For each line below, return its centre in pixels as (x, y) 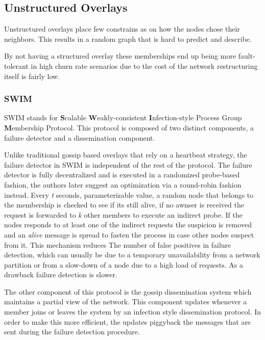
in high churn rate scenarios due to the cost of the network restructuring (144, 66)
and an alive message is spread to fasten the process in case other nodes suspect (129, 234)
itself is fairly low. (32, 76)
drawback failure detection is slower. (61, 274)
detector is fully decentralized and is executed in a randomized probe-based (122, 175)
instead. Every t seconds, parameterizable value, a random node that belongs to (129, 194)
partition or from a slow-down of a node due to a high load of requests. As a (124, 264)
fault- (247, 56)
